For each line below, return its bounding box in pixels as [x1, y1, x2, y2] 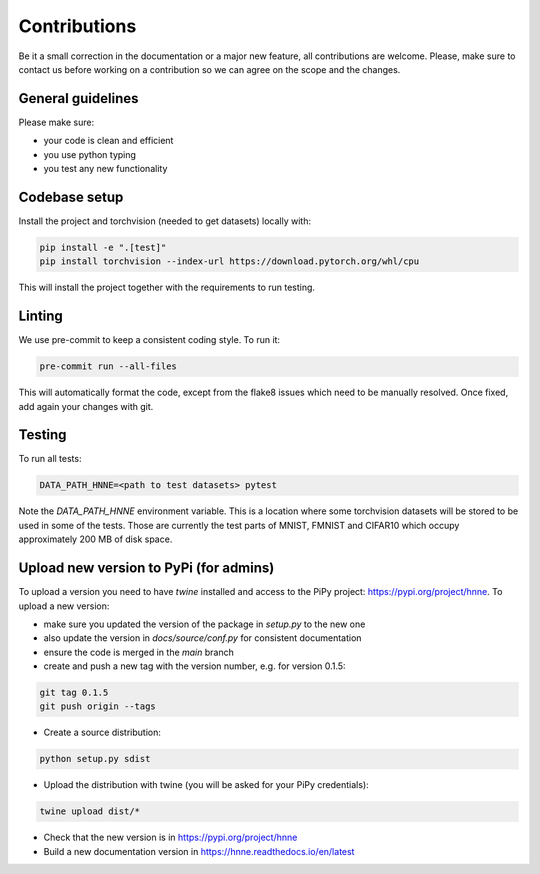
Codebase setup [18, 188, 124, 205]
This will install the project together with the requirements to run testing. [18, 281, 315, 294]
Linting [18, 308, 64, 325]
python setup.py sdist [39, 753, 151, 765]
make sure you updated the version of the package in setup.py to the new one [43, 618, 366, 630]
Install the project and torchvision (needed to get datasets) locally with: [18, 215, 312, 227]
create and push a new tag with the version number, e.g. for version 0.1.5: [43, 660, 346, 672]
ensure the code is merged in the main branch [43, 646, 235, 658]
